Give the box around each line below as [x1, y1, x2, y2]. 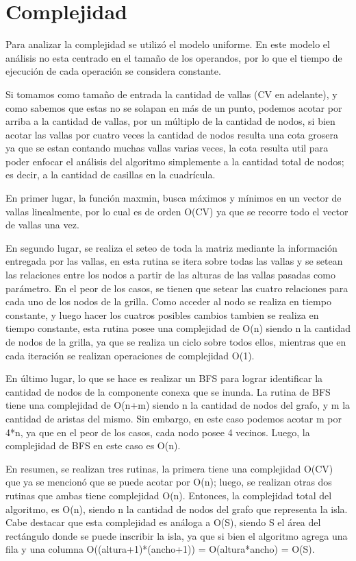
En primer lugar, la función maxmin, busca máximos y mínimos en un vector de [5, 191, 342, 205]
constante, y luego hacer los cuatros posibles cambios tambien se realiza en [5, 307, 319, 322]
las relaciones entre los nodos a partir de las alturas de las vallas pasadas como [5, 267, 335, 282]
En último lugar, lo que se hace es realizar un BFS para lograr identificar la [5, 371, 323, 385]
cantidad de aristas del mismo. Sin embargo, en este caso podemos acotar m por [5, 411, 342, 425]
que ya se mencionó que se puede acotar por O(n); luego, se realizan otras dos [5, 475, 332, 489]
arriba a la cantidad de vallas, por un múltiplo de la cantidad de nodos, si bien [5, 114, 335, 128]
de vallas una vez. [5, 217, 79, 232]
